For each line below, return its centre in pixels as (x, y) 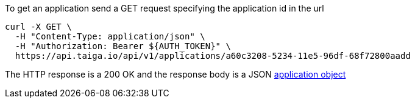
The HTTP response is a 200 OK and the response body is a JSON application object (176, 74)
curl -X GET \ (38, 27)
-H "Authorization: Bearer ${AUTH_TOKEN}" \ (123, 46)
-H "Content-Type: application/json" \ (110, 36)
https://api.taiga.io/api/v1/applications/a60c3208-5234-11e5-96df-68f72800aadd (213, 56)
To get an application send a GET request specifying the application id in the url (165, 8)
